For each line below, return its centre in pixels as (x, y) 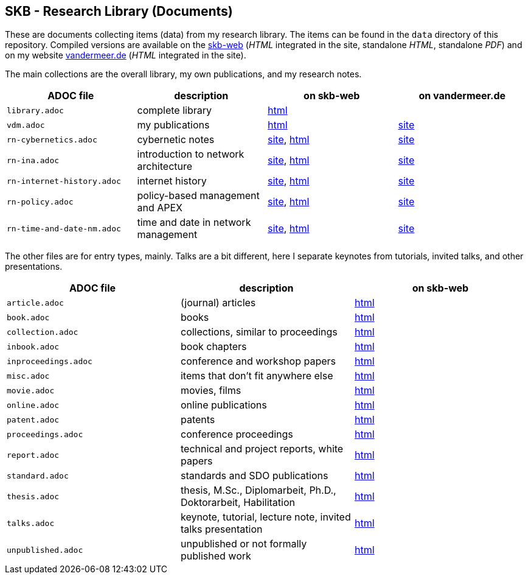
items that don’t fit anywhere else (257, 376)
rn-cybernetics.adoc (52, 139)
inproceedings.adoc (50, 361)
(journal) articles (218, 303)
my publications (173, 125)
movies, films (211, 391)
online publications (224, 405)
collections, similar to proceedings (259, 332)
